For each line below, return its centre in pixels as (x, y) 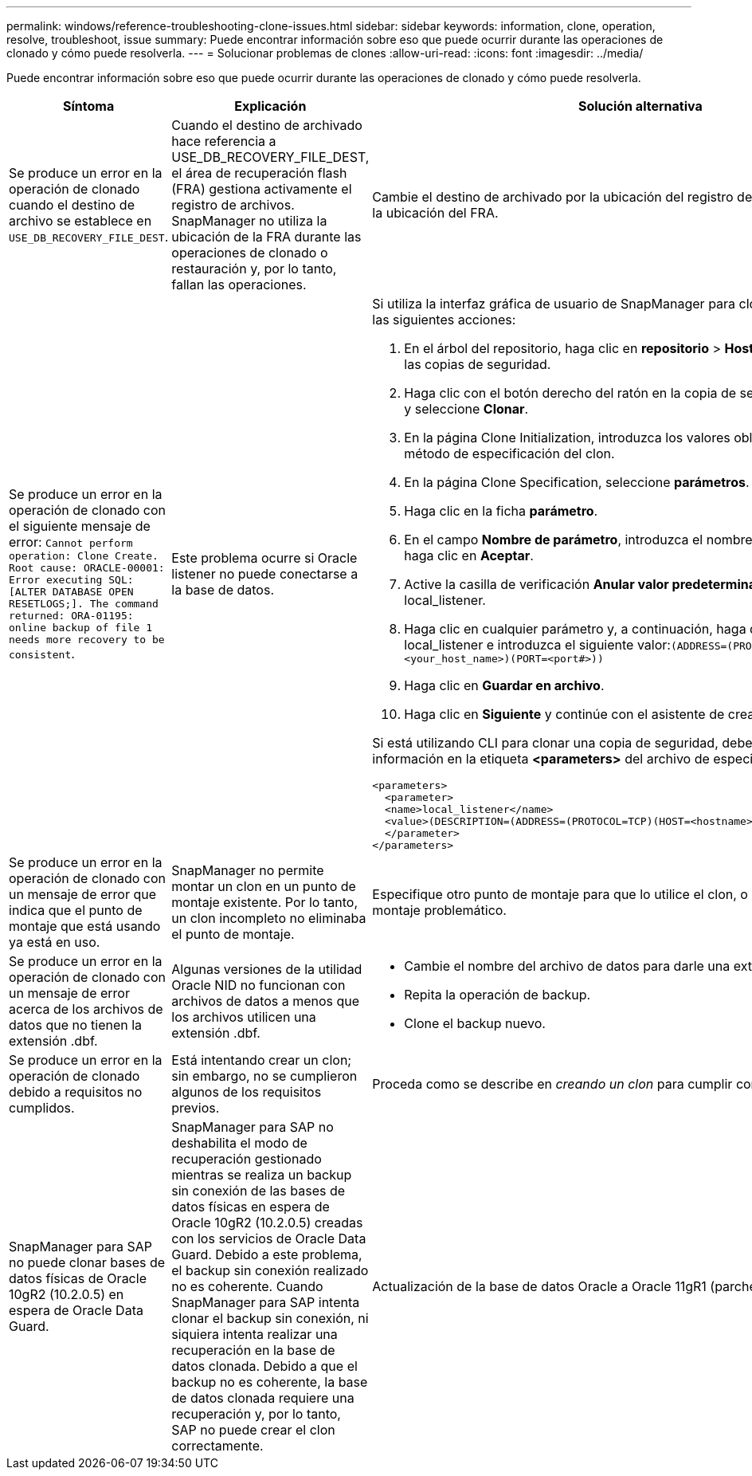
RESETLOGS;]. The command (84, 603)
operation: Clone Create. (84, 555)
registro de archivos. (233, 205)
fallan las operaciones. (239, 285)
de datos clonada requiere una (263, 1398)
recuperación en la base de (253, 1350)
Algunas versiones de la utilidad (267, 969)
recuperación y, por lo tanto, (256, 1414)
